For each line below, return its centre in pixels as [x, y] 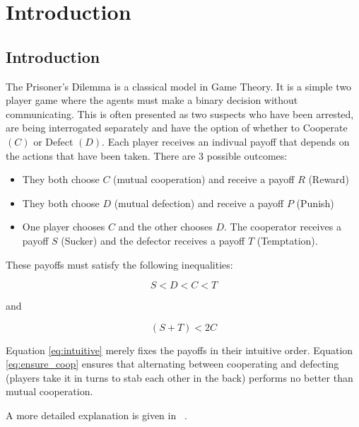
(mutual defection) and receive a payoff [199, 203]
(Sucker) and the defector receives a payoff [153, 240]
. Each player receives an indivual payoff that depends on [226, 141]
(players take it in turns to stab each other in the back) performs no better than [179, 377]
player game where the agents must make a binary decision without [152, 100]
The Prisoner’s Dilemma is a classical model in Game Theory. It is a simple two [179, 86]
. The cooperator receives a [283, 227]
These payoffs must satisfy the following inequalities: [119, 264]
